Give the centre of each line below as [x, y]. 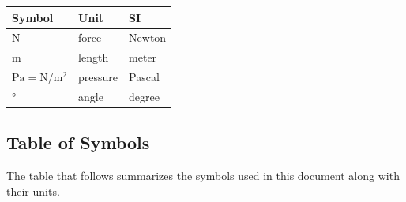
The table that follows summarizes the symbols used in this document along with [203, 176]
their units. [33, 191]
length [94, 57]
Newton [148, 37]
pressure [98, 77]
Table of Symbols [78, 142]
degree [144, 96]
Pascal [144, 77]
